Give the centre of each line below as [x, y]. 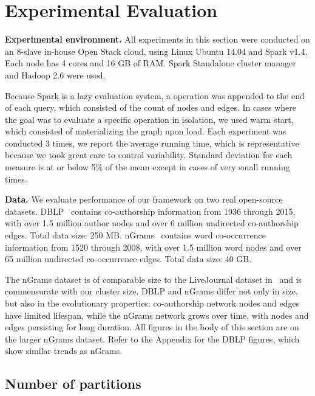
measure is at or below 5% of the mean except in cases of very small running [147, 167]
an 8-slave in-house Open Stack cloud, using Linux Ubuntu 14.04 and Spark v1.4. [156, 51]
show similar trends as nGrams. [64, 351]
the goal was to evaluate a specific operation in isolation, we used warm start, [149, 119]
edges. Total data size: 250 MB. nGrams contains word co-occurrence [136, 235]
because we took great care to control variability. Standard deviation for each [149, 155]
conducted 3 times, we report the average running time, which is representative [152, 143]
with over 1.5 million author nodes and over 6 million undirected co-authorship [152, 223]
